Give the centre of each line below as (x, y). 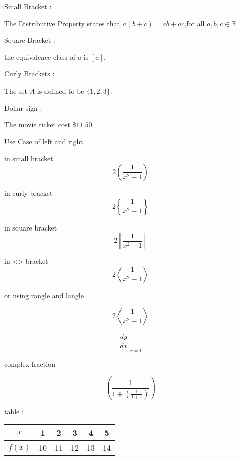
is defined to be (61, 90)
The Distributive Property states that (62, 23)
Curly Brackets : (29, 74)
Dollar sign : (23, 107)
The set (16, 90)
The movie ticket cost (37, 125)
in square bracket (31, 227)
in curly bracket (28, 193)
